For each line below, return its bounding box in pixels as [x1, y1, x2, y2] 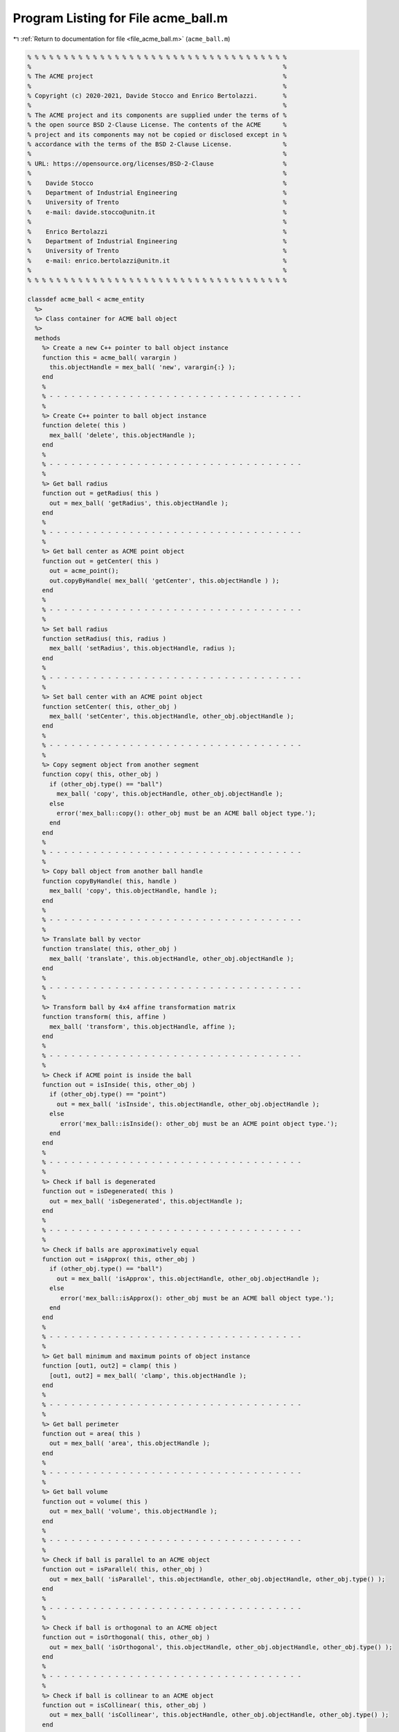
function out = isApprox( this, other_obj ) [42, 1255, 196, 1263]
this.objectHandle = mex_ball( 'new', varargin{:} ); [49, 364, 236, 371]
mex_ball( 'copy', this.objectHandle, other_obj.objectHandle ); [56, 790, 283, 798]
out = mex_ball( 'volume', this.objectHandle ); [49, 1508, 218, 1515]
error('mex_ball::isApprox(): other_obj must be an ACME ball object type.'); [60, 1294, 335, 1302]
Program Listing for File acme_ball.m [12, 10, 229, 26]
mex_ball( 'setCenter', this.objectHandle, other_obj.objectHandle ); [49, 712, 294, 721]
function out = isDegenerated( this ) [42, 1187, 174, 1195]
